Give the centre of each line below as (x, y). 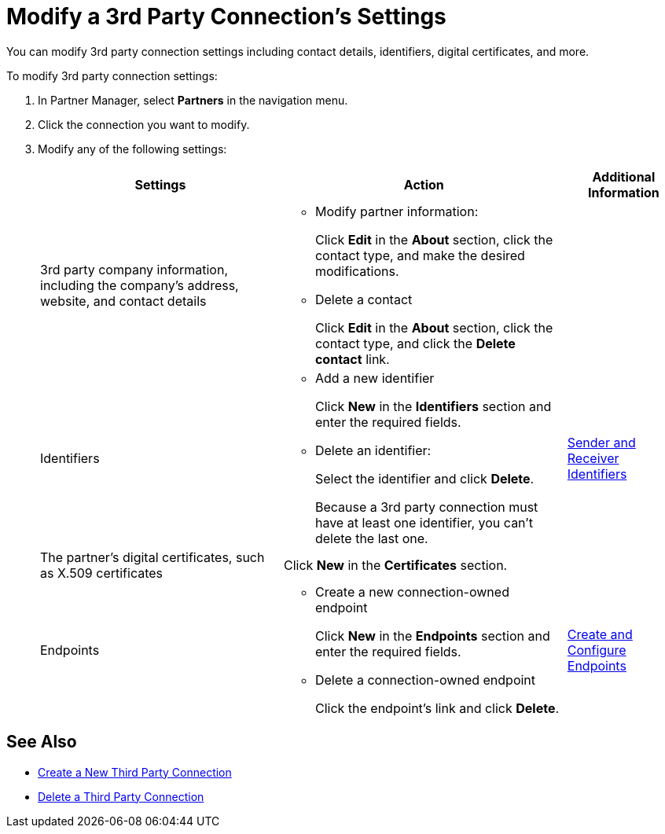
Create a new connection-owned (412, 592)
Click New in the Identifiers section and (433, 406)
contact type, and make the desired (420, 255)
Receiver (593, 458)
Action (424, 184)
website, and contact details (123, 301)
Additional (624, 176)
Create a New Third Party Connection (135, 772)
